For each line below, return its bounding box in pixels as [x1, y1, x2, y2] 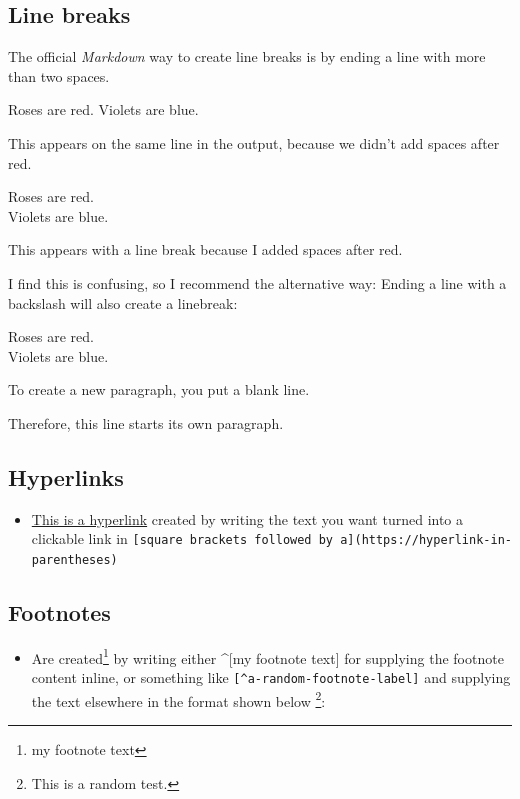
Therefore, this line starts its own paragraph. [8, 412, 284, 433]
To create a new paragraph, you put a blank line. [8, 379, 310, 400]
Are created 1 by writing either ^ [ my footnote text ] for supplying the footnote [31, 644, 504, 668]
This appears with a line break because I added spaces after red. [8, 239, 403, 260]
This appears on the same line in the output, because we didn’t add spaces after [8, 132, 500, 153]
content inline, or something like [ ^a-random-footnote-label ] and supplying [31, 667, 511, 688]
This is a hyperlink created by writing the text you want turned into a [31, 508, 464, 529]
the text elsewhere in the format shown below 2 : [31, 687, 326, 711]
